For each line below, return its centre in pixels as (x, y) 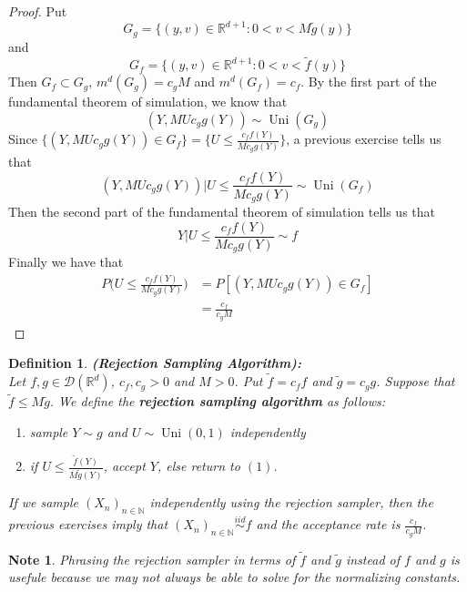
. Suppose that (416, 381)
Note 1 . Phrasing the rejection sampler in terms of (152, 559)
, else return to (198, 466)
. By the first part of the (369, 82)
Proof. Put (38, 11)
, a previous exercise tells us (364, 139)
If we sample (43, 502)
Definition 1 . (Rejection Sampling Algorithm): (155, 363)
